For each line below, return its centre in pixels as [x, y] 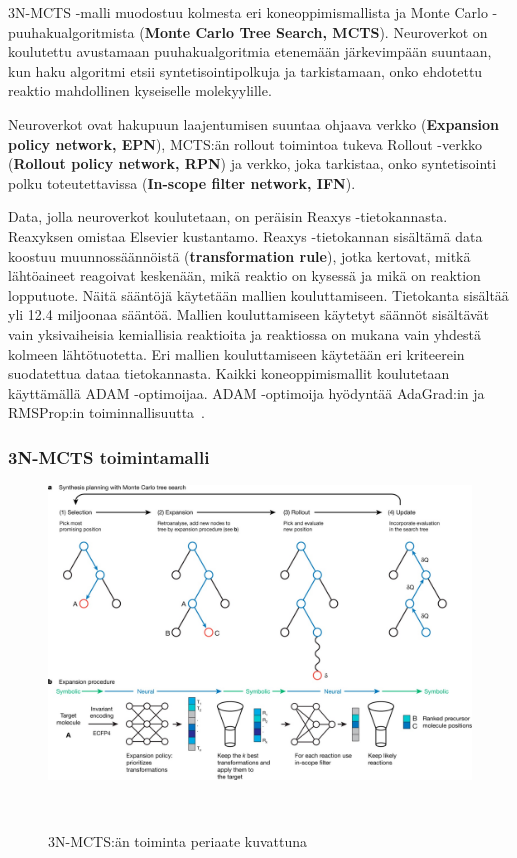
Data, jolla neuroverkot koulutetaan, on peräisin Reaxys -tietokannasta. [228, 216]
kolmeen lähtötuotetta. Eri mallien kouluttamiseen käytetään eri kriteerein [236, 353]
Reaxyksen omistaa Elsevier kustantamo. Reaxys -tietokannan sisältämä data [245, 235]
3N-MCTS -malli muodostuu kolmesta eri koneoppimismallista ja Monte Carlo [248, 12]
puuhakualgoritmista [71, 31]
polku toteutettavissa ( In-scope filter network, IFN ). [182, 182]
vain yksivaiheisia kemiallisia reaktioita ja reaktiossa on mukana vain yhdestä [245, 333]
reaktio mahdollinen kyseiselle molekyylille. [140, 90]
